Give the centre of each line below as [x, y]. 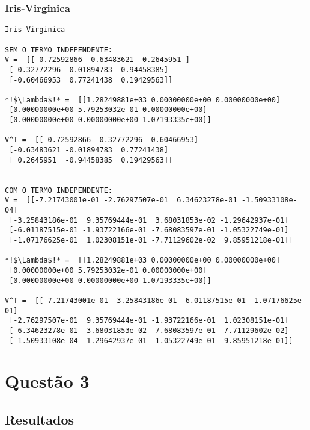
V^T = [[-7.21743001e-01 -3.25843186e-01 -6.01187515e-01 [125, 300]
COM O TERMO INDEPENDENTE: [59, 190]
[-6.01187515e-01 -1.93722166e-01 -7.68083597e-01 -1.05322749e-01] [149, 230]
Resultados [39, 419]
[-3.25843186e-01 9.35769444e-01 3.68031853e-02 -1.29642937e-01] [149, 220]
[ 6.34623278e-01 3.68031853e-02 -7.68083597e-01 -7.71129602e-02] [149, 330]
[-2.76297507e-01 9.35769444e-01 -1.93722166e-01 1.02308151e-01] [149, 321]
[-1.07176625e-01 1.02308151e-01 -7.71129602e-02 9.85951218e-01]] [151, 240]
